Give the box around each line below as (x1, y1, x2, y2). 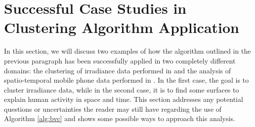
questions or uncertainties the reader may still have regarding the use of (4, 103, 222, 114)
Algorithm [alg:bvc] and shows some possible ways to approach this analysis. (4, 113, 235, 124)
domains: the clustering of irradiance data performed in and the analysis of (4, 65, 231, 75)
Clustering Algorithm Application (4, 17, 240, 37)
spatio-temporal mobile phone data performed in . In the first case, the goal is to (4, 75, 249, 85)
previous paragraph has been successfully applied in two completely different (4, 55, 236, 65)
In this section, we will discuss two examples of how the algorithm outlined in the (4, 46, 251, 56)
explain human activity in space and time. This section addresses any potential (4, 94, 243, 104)
